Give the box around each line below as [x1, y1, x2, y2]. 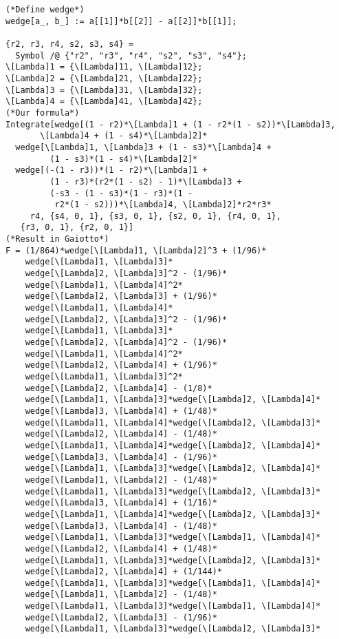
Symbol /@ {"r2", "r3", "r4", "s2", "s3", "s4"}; [15, 50, 247, 61]
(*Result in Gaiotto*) [6, 234, 109, 244]
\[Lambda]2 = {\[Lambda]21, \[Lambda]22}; [6, 73, 203, 83]
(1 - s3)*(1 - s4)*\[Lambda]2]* [50, 154, 198, 164]
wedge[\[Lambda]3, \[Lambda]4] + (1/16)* [25, 498, 217, 508]
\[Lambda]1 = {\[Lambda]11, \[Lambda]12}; [6, 62, 203, 72]
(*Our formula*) [6, 107, 80, 118]
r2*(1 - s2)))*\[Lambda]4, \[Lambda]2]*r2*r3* [54, 200, 272, 210]
